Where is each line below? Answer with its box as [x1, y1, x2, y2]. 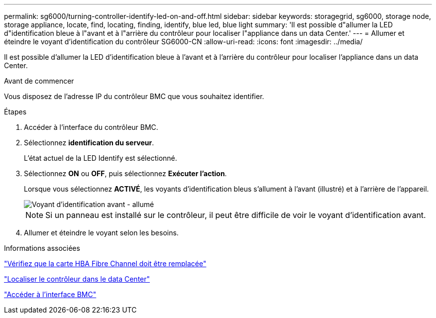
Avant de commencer [4, 77, 74, 85]
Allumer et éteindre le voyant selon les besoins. [24, 228, 179, 237]
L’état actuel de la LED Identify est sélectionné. [24, 154, 177, 162]
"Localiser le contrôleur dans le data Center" [4, 275, 150, 283]
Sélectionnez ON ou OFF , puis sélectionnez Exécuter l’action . [24, 169, 227, 178]
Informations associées [4, 244, 80, 252]
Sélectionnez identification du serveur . [24, 138, 154, 147]
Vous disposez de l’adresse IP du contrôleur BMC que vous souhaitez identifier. [4, 92, 264, 101]
